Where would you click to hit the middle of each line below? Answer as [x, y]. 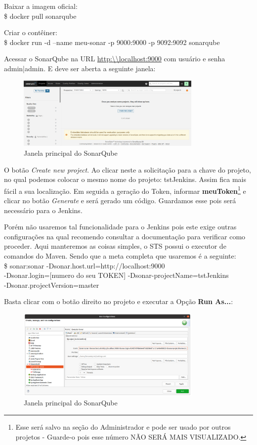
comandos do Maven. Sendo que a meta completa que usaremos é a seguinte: [120, 255]
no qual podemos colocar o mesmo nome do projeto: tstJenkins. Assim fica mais [125, 179]
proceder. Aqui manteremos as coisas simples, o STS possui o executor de [115, 246]
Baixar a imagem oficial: [41, 6]
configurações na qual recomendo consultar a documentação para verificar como [125, 236]
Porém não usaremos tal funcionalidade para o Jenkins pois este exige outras [120, 227]
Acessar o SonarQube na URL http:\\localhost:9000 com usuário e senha [115, 59]
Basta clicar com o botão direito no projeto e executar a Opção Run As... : [119, 301]
